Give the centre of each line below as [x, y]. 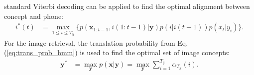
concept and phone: [34, 16]
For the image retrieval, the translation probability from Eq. [96, 42]
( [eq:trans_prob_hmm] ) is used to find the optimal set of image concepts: [117, 52]
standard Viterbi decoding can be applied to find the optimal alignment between [127, 6]
